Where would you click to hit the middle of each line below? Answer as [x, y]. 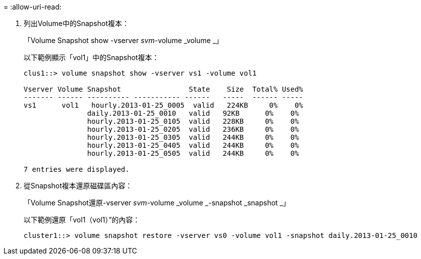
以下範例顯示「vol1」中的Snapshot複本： [91, 57]
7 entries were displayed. [77, 169]
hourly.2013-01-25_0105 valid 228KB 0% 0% [193, 121]
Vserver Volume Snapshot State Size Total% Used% [164, 89]
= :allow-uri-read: [33, 7]
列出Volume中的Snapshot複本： [76, 23]
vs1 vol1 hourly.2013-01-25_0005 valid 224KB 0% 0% [164, 105]
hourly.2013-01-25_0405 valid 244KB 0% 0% [193, 145]
